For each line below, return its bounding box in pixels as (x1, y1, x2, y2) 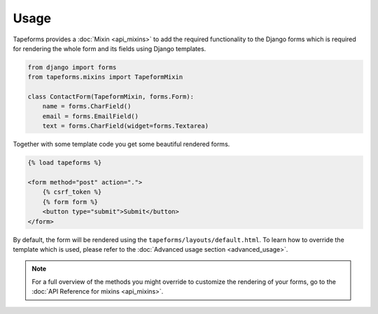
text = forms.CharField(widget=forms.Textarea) (42, 122, 209, 130)
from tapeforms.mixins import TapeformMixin (27, 73, 183, 81)
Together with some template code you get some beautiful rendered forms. (13, 140, 230, 148)
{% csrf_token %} (42, 188, 102, 196)
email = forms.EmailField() (42, 112, 139, 120)
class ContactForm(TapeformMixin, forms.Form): (27, 93, 194, 101)
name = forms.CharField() (42, 102, 132, 110)
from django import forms (27, 63, 117, 71)
